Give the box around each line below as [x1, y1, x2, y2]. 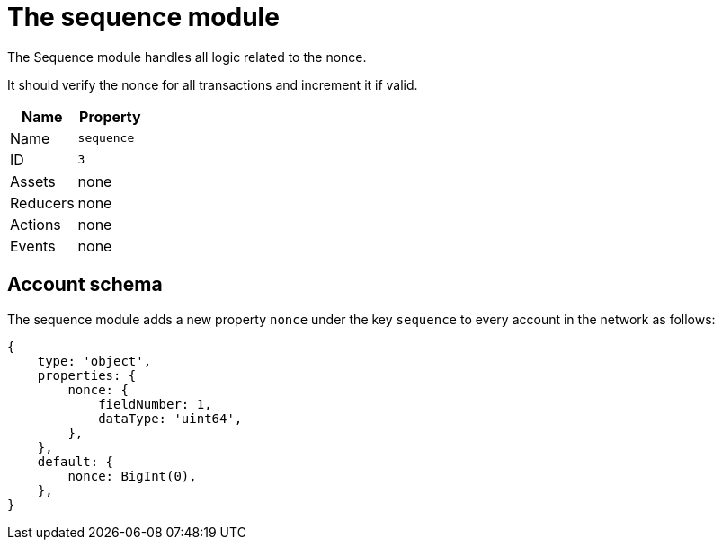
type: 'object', [37, 353, 152, 368]
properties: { [37, 367, 137, 383]
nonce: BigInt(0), [67, 468, 197, 483]
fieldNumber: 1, [98, 396, 212, 411]
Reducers [10, 193, 75, 212]
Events [10, 236, 56, 255]
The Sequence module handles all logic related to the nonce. [7, 49, 367, 65]
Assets [10, 172, 56, 190]
